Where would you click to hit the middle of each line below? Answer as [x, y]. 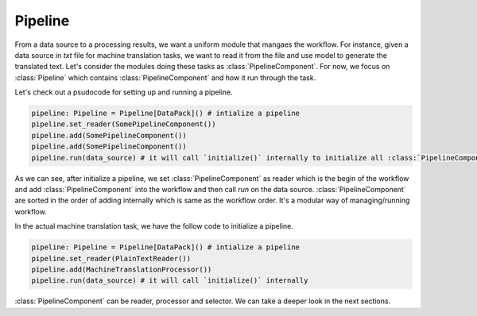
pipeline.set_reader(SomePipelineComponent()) [124, 124]
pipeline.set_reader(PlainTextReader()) [111, 258]
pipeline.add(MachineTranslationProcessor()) [122, 269]
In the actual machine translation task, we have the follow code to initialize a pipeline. [154, 226]
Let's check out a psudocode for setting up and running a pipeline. [124, 92]
